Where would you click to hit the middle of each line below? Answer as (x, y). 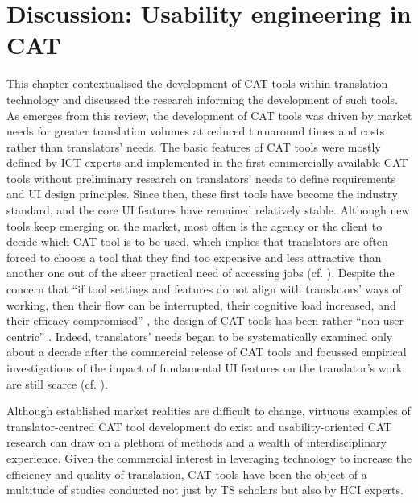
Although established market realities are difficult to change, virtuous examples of (209, 411)
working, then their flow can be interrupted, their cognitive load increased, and (201, 304)
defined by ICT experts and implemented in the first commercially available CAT (207, 162)
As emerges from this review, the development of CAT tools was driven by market (209, 115)
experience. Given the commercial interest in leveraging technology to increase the (209, 457)
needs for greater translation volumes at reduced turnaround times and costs (196, 131)
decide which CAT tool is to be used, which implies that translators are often (197, 241)
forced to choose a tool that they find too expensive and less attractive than (194, 257)
